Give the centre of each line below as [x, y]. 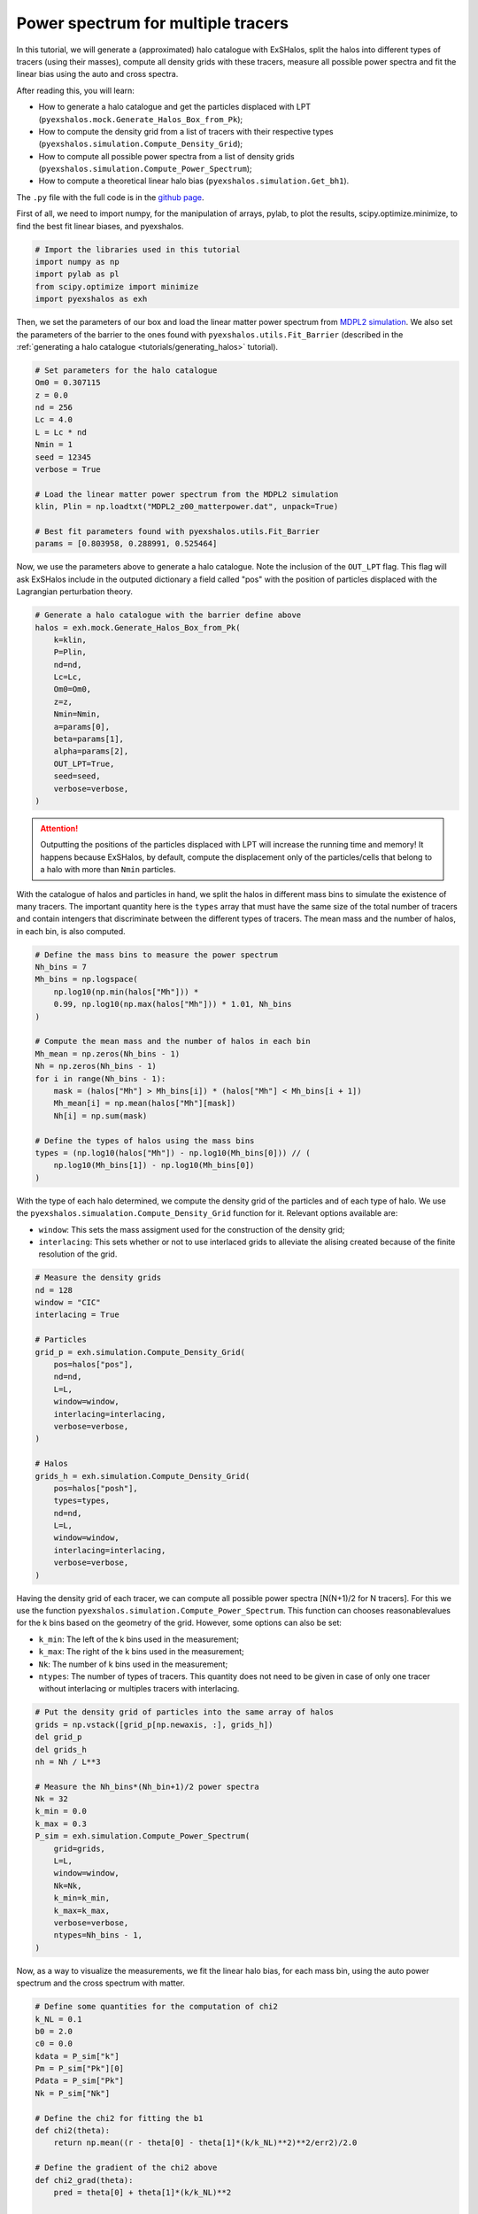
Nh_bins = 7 [61, 967]
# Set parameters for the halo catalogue [126, 370]
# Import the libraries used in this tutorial [138, 249]
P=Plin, [70, 652]
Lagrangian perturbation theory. [74, 592]
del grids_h [61, 1750]
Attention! [59, 828]
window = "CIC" [68, 1303]
